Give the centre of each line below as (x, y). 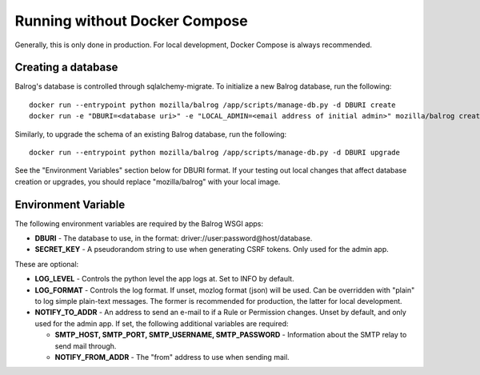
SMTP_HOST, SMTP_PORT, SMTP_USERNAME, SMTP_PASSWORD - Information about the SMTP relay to (231, 335)
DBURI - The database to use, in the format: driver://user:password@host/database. (174, 238)
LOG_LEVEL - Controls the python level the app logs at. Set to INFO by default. (165, 279)
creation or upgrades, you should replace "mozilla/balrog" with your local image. (148, 182)
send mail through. (86, 346)
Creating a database (66, 68)
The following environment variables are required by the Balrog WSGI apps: (139, 223)
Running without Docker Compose (131, 21)
